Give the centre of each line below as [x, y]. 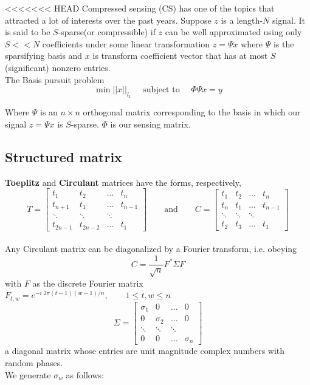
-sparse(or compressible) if [107, 32]
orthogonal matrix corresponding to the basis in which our [192, 112]
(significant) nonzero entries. [58, 67]
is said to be [28, 32]
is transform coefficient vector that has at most [180, 56]
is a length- [242, 20]
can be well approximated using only [233, 32]
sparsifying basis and [44, 56]
